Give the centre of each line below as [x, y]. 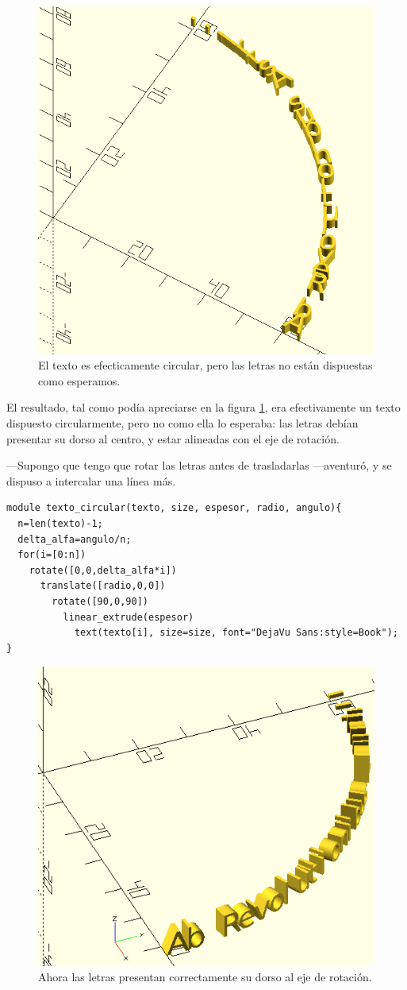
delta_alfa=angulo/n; [75, 539]
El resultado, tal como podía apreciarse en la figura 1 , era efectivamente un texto [203, 407]
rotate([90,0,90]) [100, 601]
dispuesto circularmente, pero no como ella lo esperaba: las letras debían [182, 422]
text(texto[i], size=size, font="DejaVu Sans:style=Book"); [236, 633]
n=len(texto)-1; [60, 523]
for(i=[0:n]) [52, 555]
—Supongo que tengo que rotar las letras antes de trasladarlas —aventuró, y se [199, 465]
